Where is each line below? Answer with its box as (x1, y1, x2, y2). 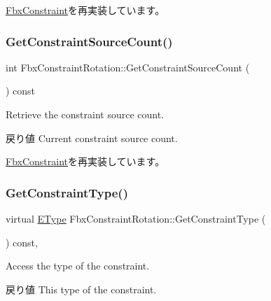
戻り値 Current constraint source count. (6, 130, 178, 145)
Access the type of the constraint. (6, 258, 150, 273)
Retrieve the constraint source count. (6, 107, 165, 121)
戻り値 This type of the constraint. (6, 281, 157, 296)
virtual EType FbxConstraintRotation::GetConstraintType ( (6, 211, 266, 225)
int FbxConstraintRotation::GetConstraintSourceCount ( (6, 59, 250, 74)
